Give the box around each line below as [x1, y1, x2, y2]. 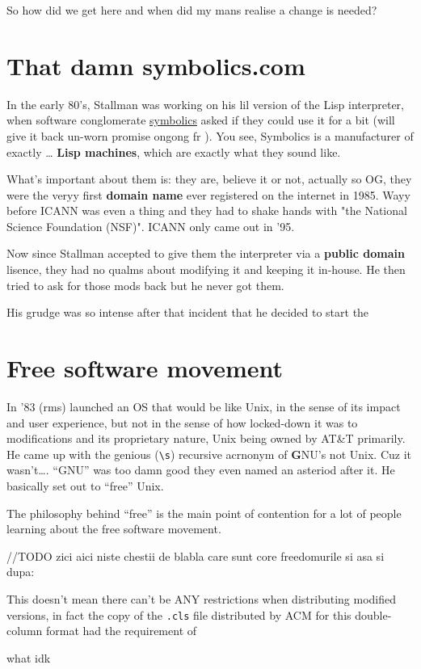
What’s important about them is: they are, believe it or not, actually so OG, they [6, 170, 412, 187]
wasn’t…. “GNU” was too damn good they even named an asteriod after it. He [6, 461, 395, 478]
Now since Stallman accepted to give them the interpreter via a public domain [6, 245, 405, 262]
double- [355, 606, 392, 623]
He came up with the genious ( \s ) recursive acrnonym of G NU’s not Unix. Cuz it [6, 445, 411, 462]
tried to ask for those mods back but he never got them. [6, 276, 284, 293]
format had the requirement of [45, 622, 197, 639]
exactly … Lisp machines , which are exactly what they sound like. [6, 143, 341, 160]
